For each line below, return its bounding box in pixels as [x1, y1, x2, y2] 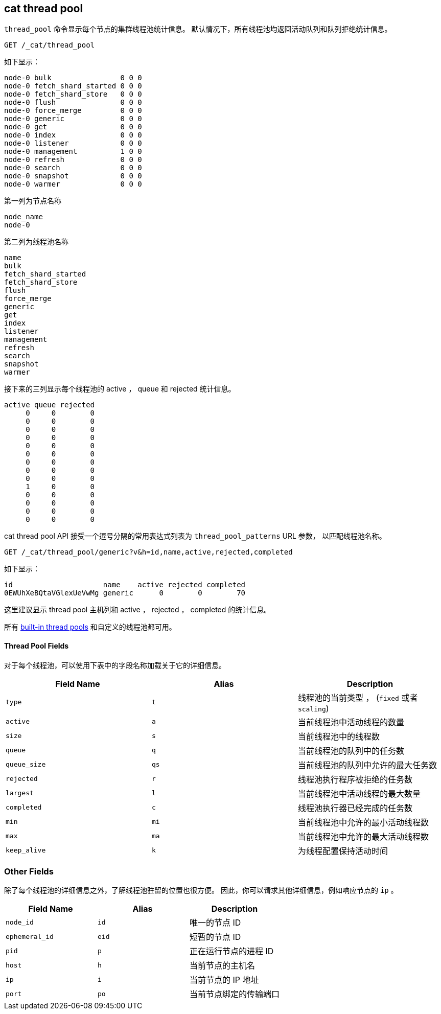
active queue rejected [4, 401, 95, 409]
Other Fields [4, 866, 54, 877]
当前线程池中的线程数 [297, 731, 380, 742]
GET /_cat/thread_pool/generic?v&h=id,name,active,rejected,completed [4, 548, 293, 557]
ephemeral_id [6, 932, 54, 940]
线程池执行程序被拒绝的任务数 [297, 774, 412, 785]
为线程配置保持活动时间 [297, 845, 388, 856]
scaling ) [297, 703, 329, 713]
